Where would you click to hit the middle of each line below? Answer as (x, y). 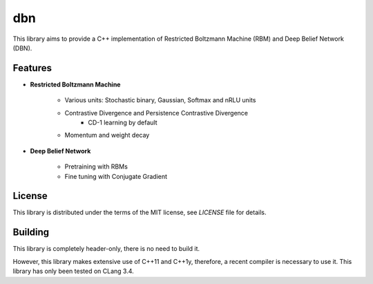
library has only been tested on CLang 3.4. (73, 271)
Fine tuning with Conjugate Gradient (116, 176)
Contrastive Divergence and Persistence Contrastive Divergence (156, 113)
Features (32, 68)
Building (31, 233)
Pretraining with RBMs (96, 167)
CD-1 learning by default (123, 123)
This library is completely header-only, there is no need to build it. (106, 249)
